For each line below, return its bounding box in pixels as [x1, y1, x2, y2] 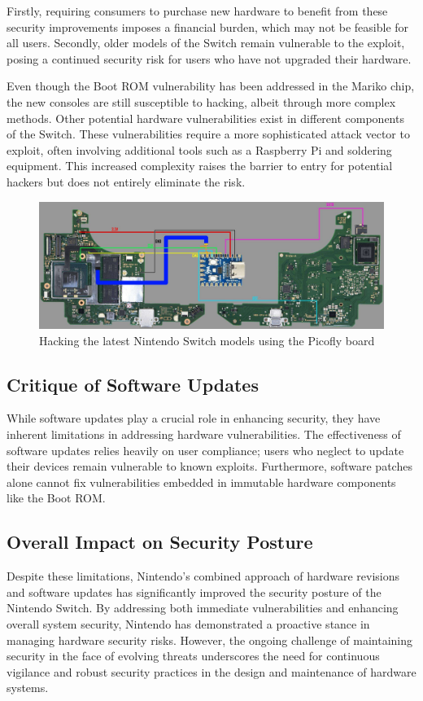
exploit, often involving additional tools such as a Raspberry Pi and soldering [7, 141, 392, 158]
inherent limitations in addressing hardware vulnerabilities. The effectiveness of [7, 426, 401, 443]
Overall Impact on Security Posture [7, 529, 313, 554]
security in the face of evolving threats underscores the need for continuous [7, 647, 380, 664]
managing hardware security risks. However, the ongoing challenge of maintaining [7, 631, 412, 648]
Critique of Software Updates [7, 371, 259, 397]
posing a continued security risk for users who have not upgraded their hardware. [7, 50, 412, 67]
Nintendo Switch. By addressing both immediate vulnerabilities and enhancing [7, 599, 399, 616]
